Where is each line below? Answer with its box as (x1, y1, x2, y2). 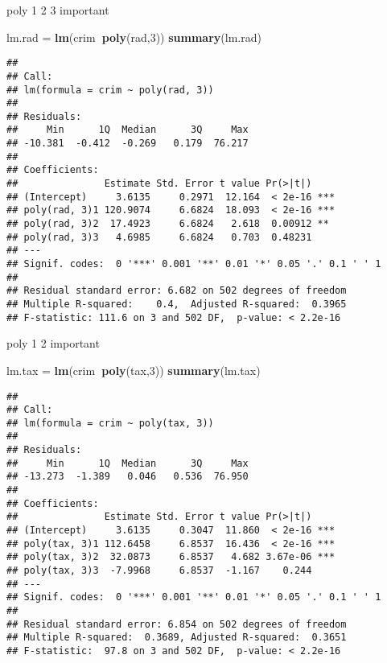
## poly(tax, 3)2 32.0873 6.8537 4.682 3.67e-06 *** (6, 551, 336, 563)
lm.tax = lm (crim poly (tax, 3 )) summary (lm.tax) (6, 361, 261, 378)
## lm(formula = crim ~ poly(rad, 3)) (6, 84, 214, 96)
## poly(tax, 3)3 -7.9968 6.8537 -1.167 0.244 (6, 565, 312, 577)
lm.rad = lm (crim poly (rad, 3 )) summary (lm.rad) (6, 28, 261, 45)
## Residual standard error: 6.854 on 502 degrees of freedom (6, 618, 347, 630)
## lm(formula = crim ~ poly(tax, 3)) (6, 417, 214, 429)
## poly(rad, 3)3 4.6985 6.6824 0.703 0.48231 (6, 231, 312, 243)
